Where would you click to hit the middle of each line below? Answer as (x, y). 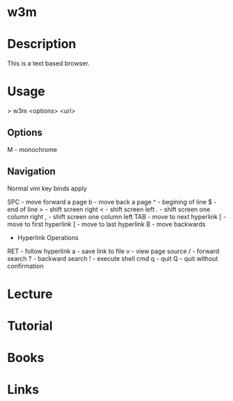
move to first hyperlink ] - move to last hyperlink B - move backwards (106, 224)
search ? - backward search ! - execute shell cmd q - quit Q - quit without (113, 258)
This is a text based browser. (49, 63)
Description (42, 44)
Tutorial (30, 326)
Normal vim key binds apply (47, 188)
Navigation (31, 172)
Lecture (30, 294)
